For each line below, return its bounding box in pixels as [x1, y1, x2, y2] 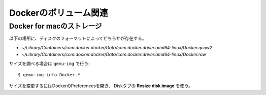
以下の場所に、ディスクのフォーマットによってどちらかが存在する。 [9, 35, 147, 41]
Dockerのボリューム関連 [9, 7, 108, 18]
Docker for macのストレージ [9, 22, 102, 31]
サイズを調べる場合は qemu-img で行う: [9, 61, 90, 66]
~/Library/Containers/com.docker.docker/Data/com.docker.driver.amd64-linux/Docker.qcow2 [21, 44, 213, 50]
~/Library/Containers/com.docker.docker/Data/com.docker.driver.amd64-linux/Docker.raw [21, 52, 206, 58]
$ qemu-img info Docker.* [18, 72, 81, 77]
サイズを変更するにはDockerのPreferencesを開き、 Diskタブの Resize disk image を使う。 [9, 83, 193, 89]
